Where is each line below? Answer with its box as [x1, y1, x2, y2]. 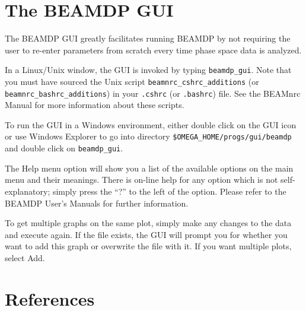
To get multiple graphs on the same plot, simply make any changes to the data [5, 217, 292, 229]
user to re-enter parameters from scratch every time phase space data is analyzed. [5, 43, 302, 56]
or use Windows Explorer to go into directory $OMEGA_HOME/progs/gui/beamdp [5, 130, 292, 142]
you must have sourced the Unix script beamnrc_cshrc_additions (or [5, 75, 259, 87]
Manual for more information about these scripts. [5, 99, 184, 111]
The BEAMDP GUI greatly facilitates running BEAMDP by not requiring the [5, 32, 291, 45]
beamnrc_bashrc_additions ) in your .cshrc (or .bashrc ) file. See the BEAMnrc [5, 87, 301, 99]
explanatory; [5, 185, 50, 197]
